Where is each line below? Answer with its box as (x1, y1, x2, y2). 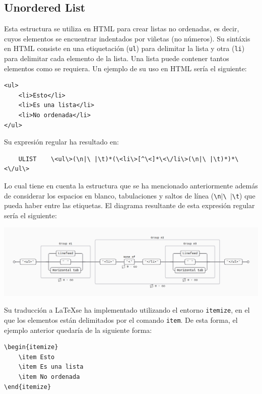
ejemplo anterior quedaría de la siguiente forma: (4, 324, 152, 335)
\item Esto (18, 353, 55, 361)
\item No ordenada (18, 373, 80, 381)
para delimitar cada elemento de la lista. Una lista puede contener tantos (4, 53, 229, 64)
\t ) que (232, 190, 255, 201)
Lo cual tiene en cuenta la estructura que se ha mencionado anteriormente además (4, 180, 258, 190)
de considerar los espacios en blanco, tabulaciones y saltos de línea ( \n (4, 190, 221, 201)
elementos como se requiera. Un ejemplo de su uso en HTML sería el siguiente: (4, 63, 247, 73)
